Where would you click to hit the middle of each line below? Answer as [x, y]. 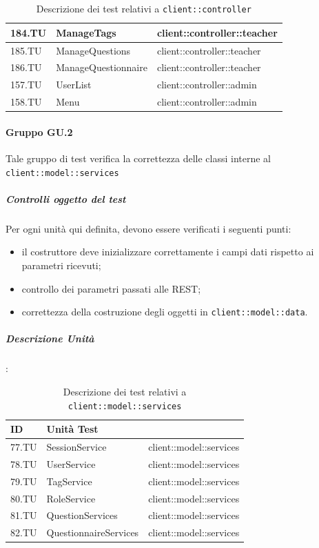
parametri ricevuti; [61, 265]
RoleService [71, 498]
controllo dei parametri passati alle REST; [111, 288]
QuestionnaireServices [93, 532]
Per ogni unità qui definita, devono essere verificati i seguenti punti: [148, 228]
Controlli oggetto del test [66, 198]
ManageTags [86, 32]
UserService [71, 463]
